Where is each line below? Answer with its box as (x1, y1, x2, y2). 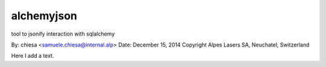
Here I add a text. (11, 52, 54, 60)
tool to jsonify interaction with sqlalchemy (11, 30, 115, 37)
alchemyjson (11, 9, 78, 22)
